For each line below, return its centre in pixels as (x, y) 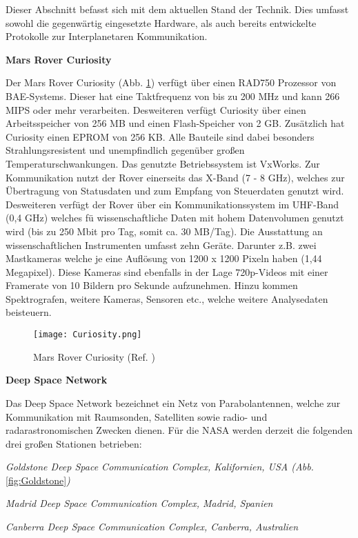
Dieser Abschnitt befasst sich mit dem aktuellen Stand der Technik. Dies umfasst (177, 9)
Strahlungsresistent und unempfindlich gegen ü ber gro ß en (125, 150)
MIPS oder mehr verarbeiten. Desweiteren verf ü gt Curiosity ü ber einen (156, 109)
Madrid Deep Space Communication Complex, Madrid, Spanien (139, 503)
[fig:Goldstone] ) (38, 480)
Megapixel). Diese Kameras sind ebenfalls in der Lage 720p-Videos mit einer (167, 271)
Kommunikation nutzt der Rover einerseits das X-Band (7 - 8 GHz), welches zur (175, 177)
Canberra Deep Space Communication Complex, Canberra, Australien (152, 527)
